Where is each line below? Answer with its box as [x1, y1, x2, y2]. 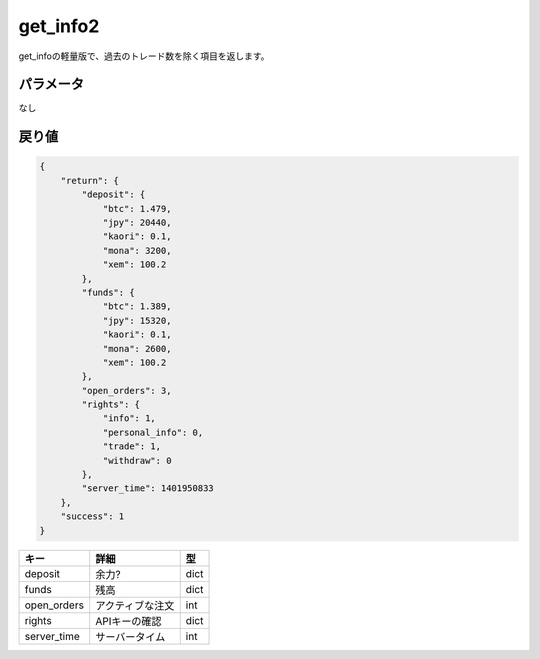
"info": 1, [102, 413, 157, 424]
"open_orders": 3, [81, 385, 172, 396]
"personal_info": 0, [102, 426, 204, 438]
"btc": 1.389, [102, 301, 172, 312]
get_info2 [18, 15, 100, 37]
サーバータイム [95, 630, 166, 644]
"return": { [60, 175, 120, 186]
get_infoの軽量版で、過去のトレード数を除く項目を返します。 [18, 50, 270, 62]
